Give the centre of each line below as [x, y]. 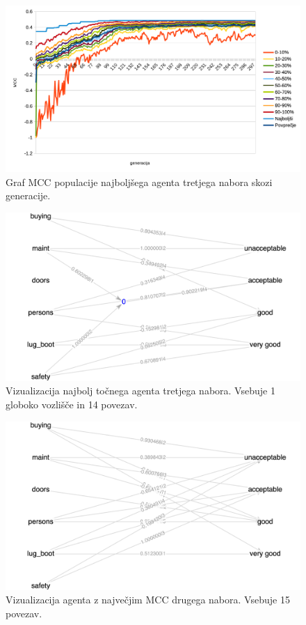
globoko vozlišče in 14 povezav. [72, 404]
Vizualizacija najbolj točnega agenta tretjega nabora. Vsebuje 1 [140, 391]
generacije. [28, 195]
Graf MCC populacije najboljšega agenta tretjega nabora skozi [139, 182]
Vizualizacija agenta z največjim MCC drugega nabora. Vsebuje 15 [148, 600]
